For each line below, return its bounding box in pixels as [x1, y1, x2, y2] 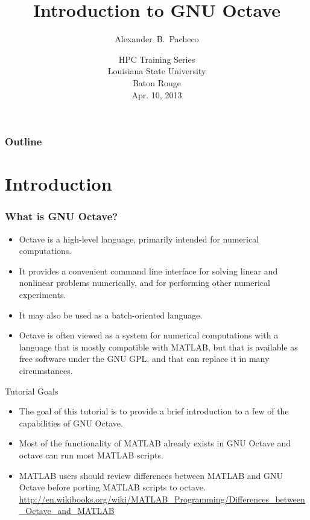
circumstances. [19, 364, 73, 376]
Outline [5, 134, 42, 149]
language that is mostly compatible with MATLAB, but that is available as [19, 340, 298, 353]
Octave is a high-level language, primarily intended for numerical [19, 232, 259, 245]
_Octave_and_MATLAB [19, 504, 115, 517]
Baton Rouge [132, 76, 182, 89]
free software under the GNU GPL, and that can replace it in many [19, 352, 270, 365]
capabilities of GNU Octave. [19, 416, 123, 429]
